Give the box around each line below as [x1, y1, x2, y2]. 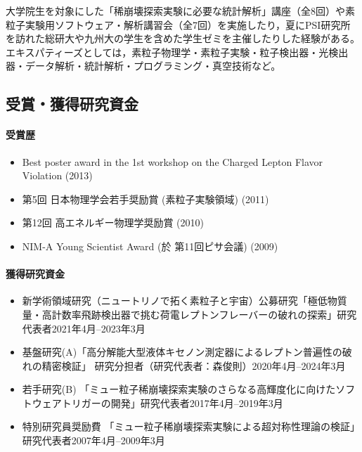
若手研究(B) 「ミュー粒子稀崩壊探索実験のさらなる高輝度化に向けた [22, 382, 336, 396]
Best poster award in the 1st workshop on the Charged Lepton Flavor [22, 154, 323, 169]
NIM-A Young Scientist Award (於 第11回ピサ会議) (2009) [22, 238, 278, 253]
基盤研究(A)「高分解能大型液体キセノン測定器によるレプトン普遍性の [22, 344, 342, 359]
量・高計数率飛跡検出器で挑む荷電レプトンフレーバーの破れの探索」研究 [22, 306, 357, 321]
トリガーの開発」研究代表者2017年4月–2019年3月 [61, 395, 283, 410]
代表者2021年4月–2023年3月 [22, 321, 146, 335]
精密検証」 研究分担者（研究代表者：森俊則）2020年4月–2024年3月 [41, 358, 346, 373]
